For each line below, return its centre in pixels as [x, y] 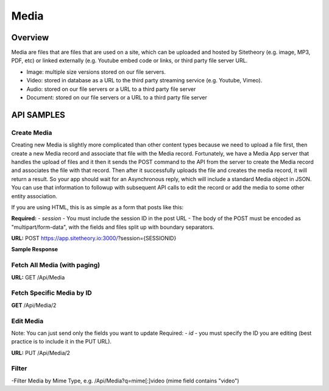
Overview [30, 38]
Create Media [32, 132]
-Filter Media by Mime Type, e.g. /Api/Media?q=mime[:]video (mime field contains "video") [125, 381]
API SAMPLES [38, 115]
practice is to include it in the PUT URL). [62, 342]
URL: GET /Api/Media [38, 277]
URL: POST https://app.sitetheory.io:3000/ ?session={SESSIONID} [94, 239]
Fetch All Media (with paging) [56, 265]
